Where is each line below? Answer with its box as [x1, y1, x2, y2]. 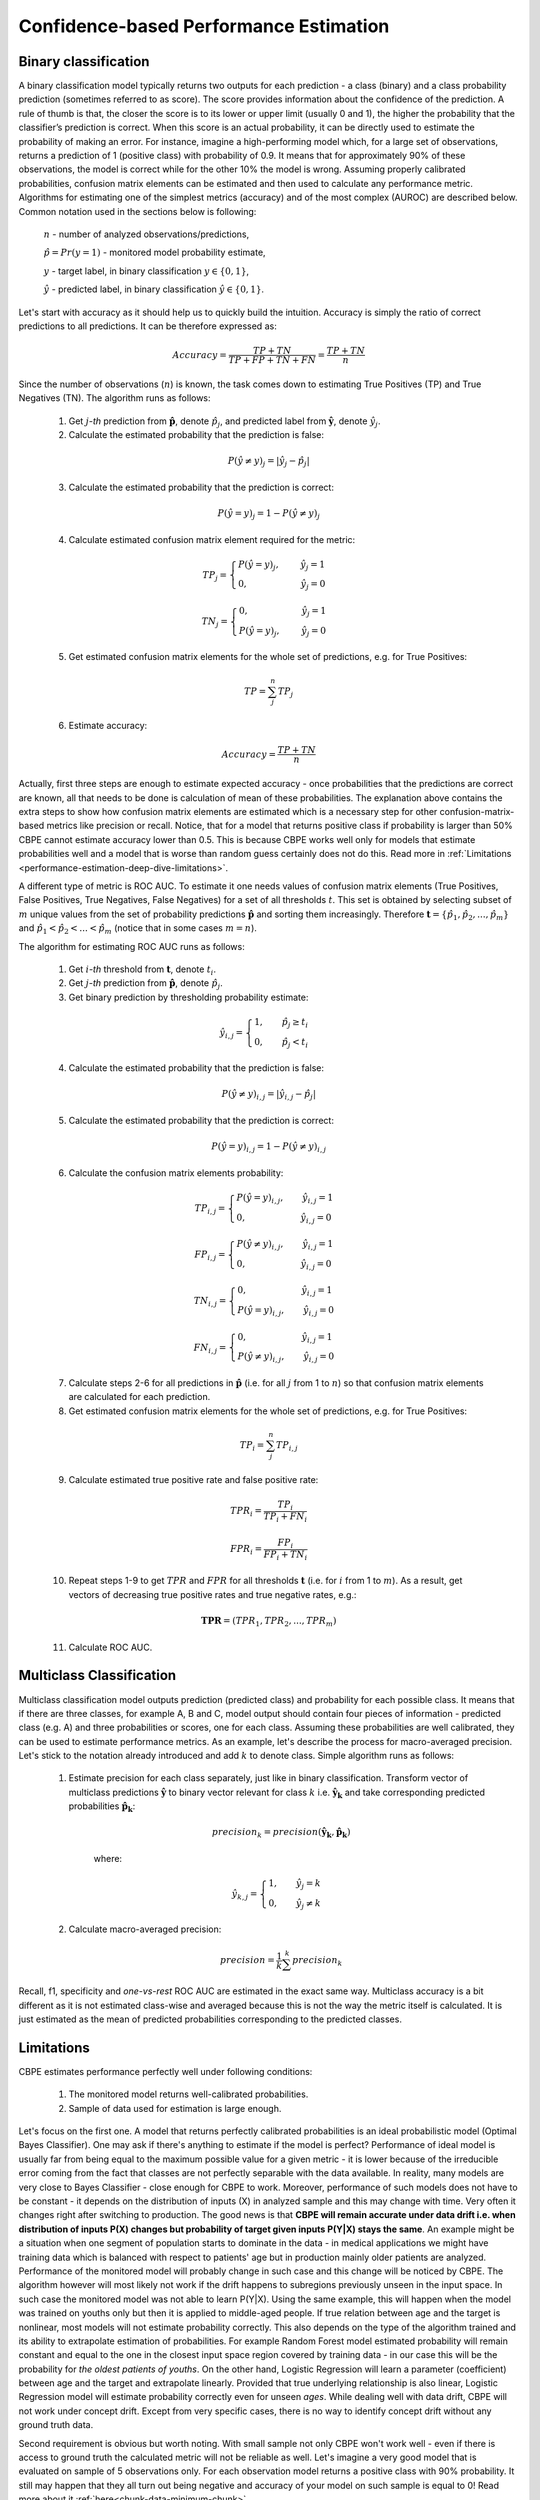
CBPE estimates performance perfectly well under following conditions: [18, 2065, 313, 2077]
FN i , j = [193, 1341, 227, 1355]
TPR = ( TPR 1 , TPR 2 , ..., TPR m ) [200, 1615, 337, 1629]
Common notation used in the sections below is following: [18, 205, 257, 217]
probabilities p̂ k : [68, 1800, 136, 1815]
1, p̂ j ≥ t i [253, 1016, 309, 1030]
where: [93, 1852, 123, 1864]
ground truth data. [18, 2419, 94, 2431]
